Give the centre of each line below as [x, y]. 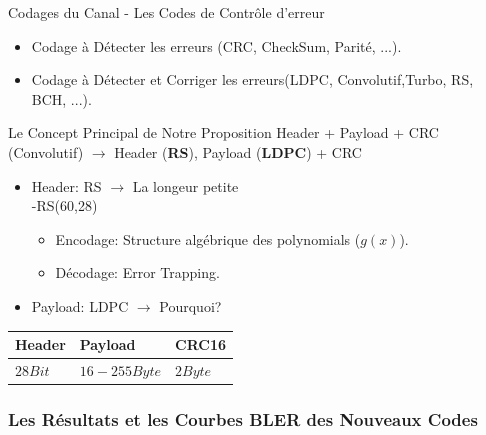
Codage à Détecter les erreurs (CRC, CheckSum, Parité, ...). [216, 45]
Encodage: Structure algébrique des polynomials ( [208, 238]
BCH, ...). [61, 98]
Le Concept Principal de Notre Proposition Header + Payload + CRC [223, 132]
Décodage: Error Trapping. [137, 272]
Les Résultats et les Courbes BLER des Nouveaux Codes [243, 418]
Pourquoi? [190, 305]
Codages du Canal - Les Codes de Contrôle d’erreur [166, 12]
